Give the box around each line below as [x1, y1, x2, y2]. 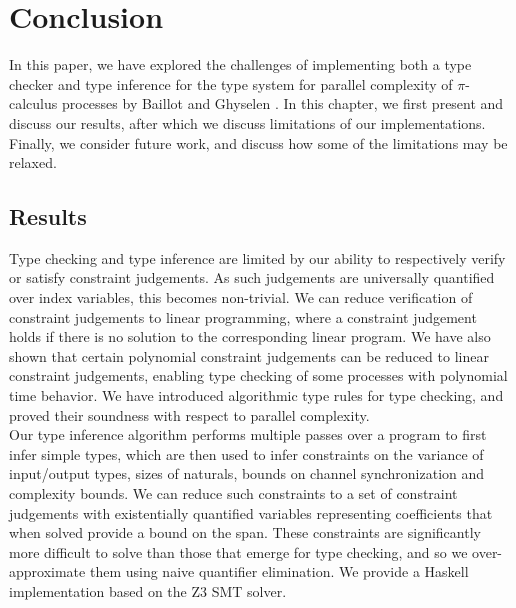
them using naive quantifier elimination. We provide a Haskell [89, 561, 469, 582]
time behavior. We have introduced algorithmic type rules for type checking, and [9, 385, 504, 406]
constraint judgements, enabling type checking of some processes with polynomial [9, 365, 508, 386]
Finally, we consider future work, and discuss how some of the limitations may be [9, 132, 508, 153]
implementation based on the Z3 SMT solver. [9, 580, 287, 601]
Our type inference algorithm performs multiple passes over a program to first [9, 424, 487, 445]
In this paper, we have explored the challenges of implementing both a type [9, 54, 472, 75]
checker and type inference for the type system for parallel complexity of [9, 73, 453, 94]
